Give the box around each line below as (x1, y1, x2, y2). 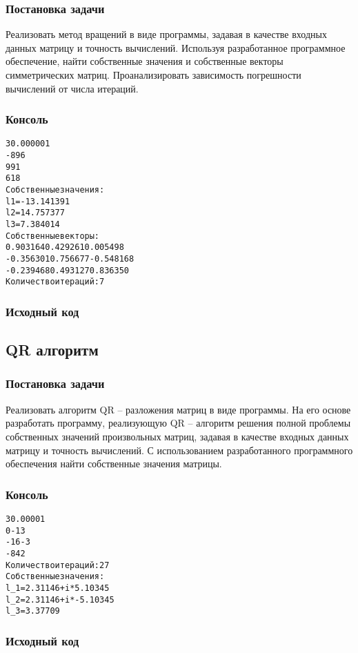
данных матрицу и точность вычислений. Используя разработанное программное (6, 40, 346, 55)
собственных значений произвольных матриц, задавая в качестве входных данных (6, 429, 349, 443)
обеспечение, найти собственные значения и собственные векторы (6, 54, 284, 68)
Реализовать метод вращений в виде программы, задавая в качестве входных (6, 27, 327, 41)
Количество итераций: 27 (6, 560, 110, 570)
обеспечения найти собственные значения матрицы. (6, 456, 222, 471)
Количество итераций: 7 (6, 277, 105, 287)
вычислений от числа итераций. (6, 81, 139, 95)
